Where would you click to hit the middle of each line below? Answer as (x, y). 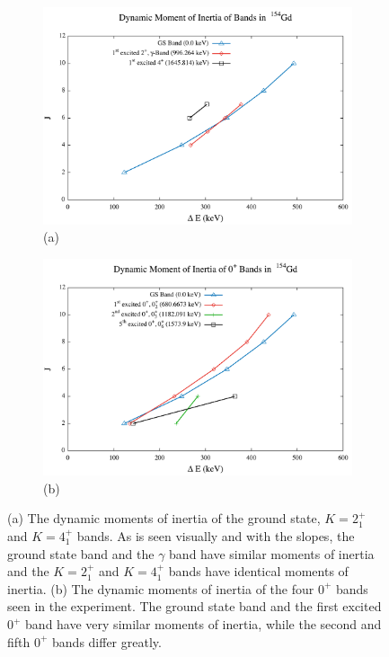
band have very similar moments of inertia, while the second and (203, 624)
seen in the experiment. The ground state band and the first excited (194, 606)
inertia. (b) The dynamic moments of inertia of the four (161, 588)
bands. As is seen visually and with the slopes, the (216, 536)
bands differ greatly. (107, 641)
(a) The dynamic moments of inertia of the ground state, (164, 518)
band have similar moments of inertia (272, 553)
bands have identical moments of (258, 571)
